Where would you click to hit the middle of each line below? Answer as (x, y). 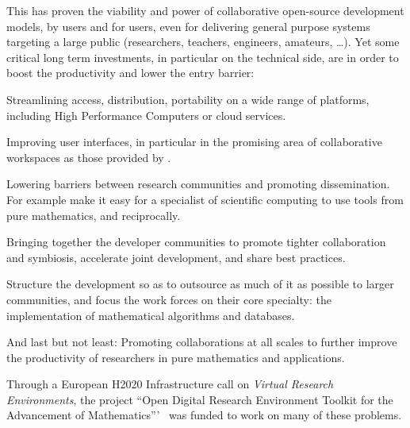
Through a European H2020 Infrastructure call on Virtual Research (170, 384)
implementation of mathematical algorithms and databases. (151, 315)
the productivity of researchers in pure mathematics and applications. (176, 357)
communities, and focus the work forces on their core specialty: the (169, 299)
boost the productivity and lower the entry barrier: (130, 73)
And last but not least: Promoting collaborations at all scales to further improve (202, 342)
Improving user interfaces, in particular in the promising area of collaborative (194, 142)
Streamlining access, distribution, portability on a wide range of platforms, (188, 99)
